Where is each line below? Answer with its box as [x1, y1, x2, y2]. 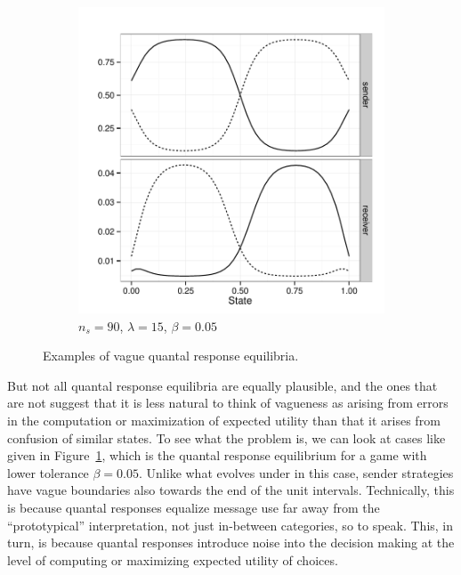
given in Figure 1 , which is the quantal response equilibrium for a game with [7, 446, 427, 465]
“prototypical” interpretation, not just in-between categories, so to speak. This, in [7, 515, 454, 534]
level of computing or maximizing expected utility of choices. [7, 550, 338, 569]
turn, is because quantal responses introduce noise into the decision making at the [7, 533, 455, 552]
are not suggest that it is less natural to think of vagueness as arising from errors [7, 393, 449, 412]
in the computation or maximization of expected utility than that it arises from [7, 410, 441, 429]
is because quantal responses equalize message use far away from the [7, 498, 380, 516]
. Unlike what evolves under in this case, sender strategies [139, 463, 454, 482]
